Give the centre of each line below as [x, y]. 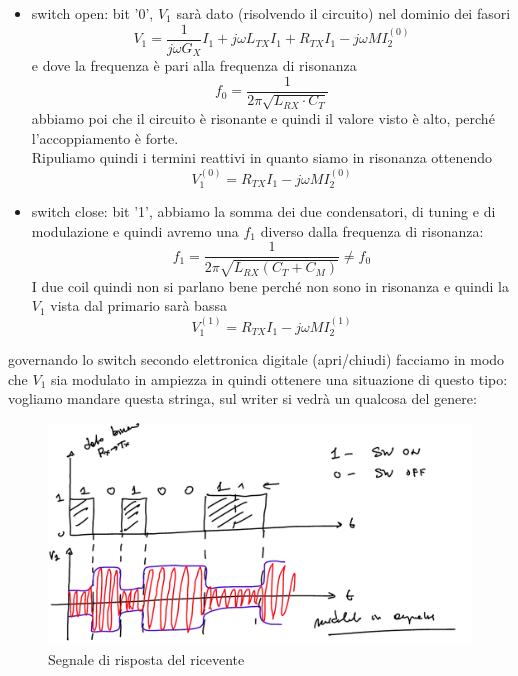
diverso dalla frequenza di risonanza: [372, 230]
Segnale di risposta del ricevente [146, 658]
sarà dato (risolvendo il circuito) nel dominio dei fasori [343, 13]
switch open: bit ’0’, [92, 13]
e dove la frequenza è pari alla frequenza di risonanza [194, 65]
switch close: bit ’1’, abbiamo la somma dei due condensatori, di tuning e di [263, 211]
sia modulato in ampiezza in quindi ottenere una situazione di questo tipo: [279, 378]
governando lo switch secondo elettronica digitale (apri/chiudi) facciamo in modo [256, 359]
